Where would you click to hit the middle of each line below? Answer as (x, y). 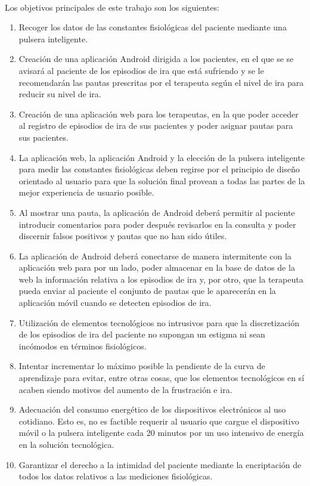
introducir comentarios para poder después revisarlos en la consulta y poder (157, 224)
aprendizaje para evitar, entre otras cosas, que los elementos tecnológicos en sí (162, 378)
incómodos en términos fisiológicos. (83, 346)
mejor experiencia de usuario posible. (86, 192)
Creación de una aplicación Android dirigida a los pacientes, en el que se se (156, 59)
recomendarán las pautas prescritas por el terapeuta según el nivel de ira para (161, 82)
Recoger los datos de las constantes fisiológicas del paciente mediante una (153, 27)
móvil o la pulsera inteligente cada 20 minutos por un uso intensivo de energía (161, 433)
